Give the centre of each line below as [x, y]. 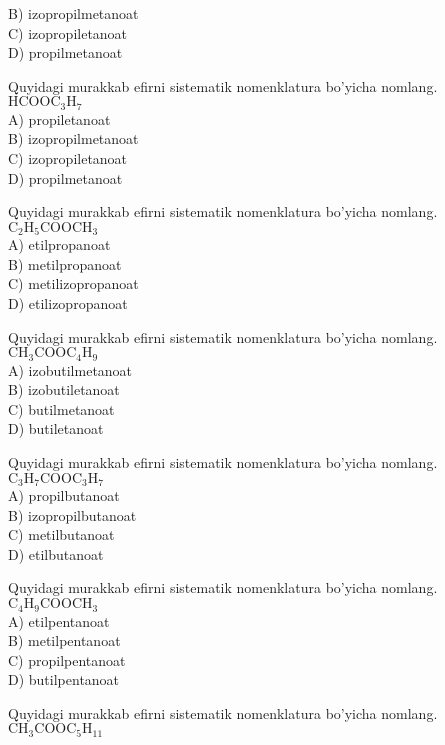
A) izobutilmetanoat [70, 369]
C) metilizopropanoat [73, 283]
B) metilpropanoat [65, 263]
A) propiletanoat [59, 118]
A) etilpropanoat [59, 244]
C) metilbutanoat [61, 534]
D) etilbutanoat [56, 553]
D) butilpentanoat [64, 679]
